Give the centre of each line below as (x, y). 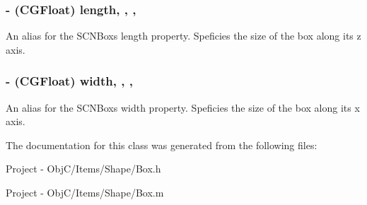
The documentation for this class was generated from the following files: (162, 145)
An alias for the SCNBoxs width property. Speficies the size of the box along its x (183, 107)
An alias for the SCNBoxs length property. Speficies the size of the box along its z (183, 36)
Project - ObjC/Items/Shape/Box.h (83, 169)
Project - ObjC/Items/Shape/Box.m (85, 192)
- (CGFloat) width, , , (69, 81)
